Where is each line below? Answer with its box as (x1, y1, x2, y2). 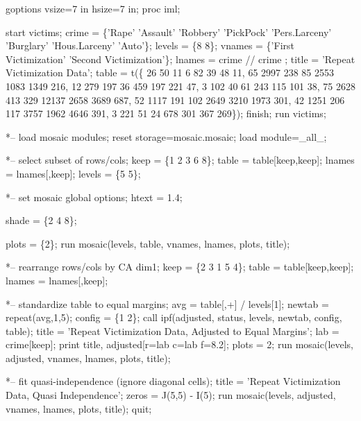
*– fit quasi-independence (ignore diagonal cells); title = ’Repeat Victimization (6, 374, 341, 388)
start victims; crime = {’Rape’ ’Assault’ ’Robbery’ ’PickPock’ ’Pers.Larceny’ (6, 24, 332, 39)
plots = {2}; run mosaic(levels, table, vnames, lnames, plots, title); (6, 236, 290, 250)
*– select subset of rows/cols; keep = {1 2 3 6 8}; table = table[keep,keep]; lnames (6, 153, 355, 167)
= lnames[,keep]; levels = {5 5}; (6, 166, 141, 180)
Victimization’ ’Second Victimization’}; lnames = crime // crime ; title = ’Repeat (6, 51, 355, 66)
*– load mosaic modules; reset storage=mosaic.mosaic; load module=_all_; (6, 129, 327, 144)
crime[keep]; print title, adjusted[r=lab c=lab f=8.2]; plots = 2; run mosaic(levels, (6, 337, 354, 352)
